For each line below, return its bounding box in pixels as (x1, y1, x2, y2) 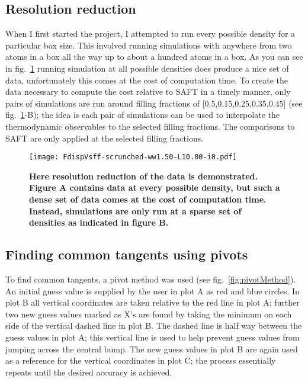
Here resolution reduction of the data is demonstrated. (29, 169, 258, 182)
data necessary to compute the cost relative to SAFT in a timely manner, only (5, 85, 291, 98)
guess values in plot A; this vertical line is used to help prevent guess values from (5, 330, 300, 343)
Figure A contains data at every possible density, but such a (29, 181, 280, 194)
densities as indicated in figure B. (29, 216, 169, 229)
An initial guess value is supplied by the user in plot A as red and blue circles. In (5, 284, 300, 297)
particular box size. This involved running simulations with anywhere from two (5, 38, 292, 51)
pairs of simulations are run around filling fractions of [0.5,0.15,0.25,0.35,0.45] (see (5, 97, 303, 109)
